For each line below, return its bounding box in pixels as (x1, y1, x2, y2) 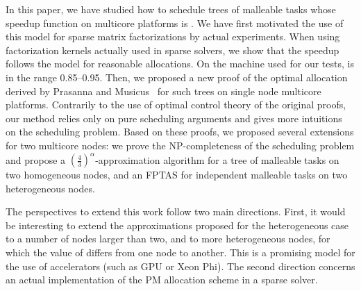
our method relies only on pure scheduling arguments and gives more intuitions (6, 110, 342, 125)
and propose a (6, 152, 66, 167)
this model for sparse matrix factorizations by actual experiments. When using (6, 29, 340, 44)
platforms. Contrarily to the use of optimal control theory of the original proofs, (6, 97, 346, 112)
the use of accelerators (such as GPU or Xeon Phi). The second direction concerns (6, 258, 355, 273)
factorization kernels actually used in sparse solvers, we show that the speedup (6, 42, 339, 57)
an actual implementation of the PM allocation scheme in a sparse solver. (6, 272, 318, 287)
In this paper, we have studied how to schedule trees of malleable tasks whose (6, 2, 336, 16)
